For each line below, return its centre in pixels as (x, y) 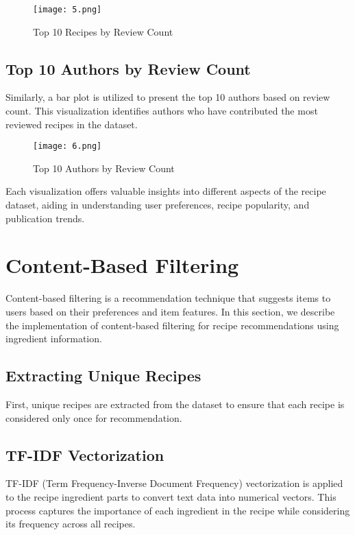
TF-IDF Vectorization (85, 454)
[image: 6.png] (68, 146)
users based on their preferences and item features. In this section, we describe (170, 311)
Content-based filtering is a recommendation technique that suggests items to (168, 298)
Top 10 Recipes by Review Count (103, 31)
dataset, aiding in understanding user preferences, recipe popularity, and (158, 205)
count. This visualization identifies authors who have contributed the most (162, 111)
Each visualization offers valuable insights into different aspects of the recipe (166, 191)
